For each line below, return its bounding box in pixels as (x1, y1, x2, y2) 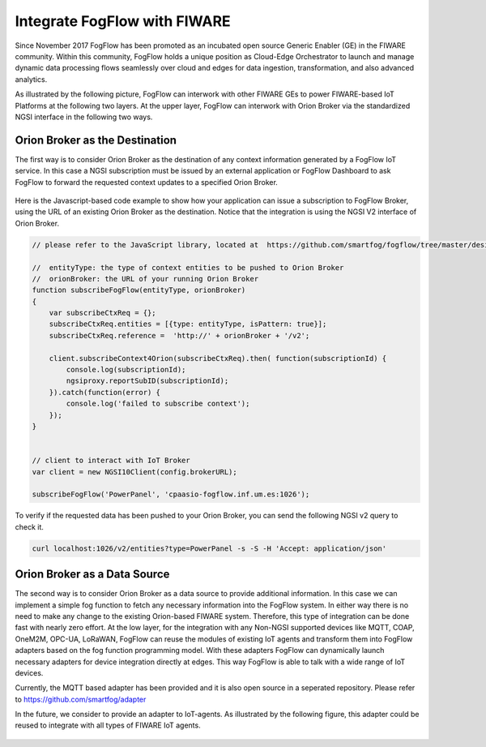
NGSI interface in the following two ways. (15, 112, 153, 122)
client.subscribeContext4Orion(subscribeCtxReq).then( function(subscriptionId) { (49, 354, 387, 363)
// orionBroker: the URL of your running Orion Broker (32, 274, 259, 283)
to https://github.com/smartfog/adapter (15, 694, 147, 704)
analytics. (15, 74, 48, 84)
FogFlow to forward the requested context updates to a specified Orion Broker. (15, 177, 279, 187)
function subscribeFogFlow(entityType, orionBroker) (32, 285, 246, 295)
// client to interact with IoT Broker (32, 456, 190, 466)
